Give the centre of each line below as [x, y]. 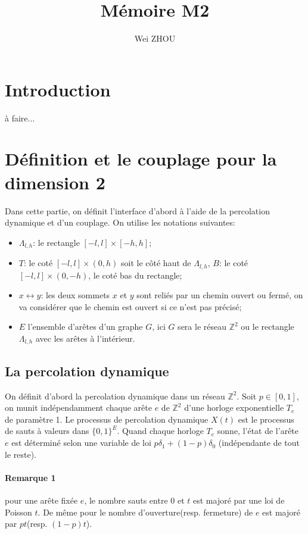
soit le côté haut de [156, 263]
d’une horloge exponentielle [234, 407]
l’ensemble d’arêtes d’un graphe [85, 327]
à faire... [20, 118]
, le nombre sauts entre [126, 500]
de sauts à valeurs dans [47, 431]
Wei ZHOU [155, 38]
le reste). [21, 454]
